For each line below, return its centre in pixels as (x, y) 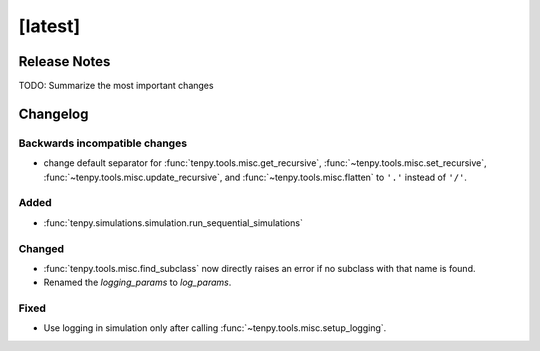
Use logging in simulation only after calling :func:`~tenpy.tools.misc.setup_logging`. (215, 328)
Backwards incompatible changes (103, 143)
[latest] (49, 26)
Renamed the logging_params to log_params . (137, 282)
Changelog (53, 113)
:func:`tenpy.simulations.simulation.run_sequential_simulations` (173, 222)
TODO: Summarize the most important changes (116, 86)
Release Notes (64, 61)
